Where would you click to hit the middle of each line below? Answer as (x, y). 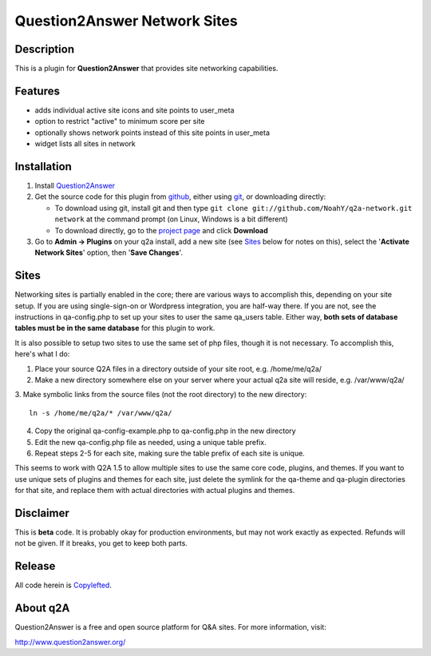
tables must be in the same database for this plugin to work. (115, 328)
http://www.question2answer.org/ (70, 642)
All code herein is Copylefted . (63, 585)
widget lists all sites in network (85, 144)
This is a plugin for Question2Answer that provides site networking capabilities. (146, 69)
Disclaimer (42, 513)
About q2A (42, 608)
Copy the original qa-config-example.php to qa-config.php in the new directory (165, 431)
